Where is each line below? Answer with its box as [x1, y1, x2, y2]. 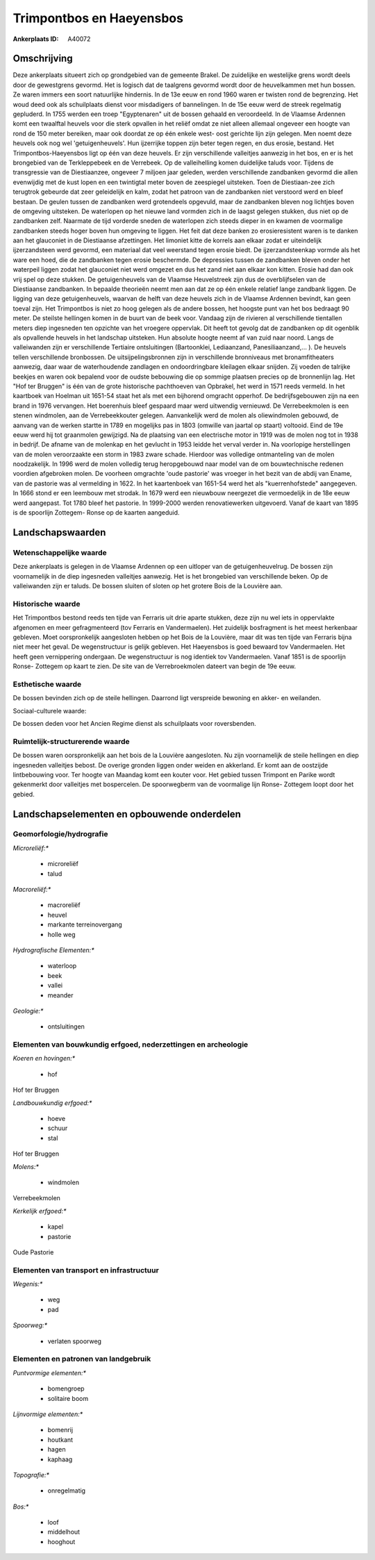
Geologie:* [12, 1006, 44, 1015]
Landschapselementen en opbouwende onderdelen [12, 808, 241, 820]
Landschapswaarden [12, 526, 106, 538]
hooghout [47, 1537, 76, 1545]
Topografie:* [12, 1470, 50, 1479]
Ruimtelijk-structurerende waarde [12, 736, 130, 746]
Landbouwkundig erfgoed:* [12, 1098, 92, 1107]
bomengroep [47, 1384, 85, 1393]
